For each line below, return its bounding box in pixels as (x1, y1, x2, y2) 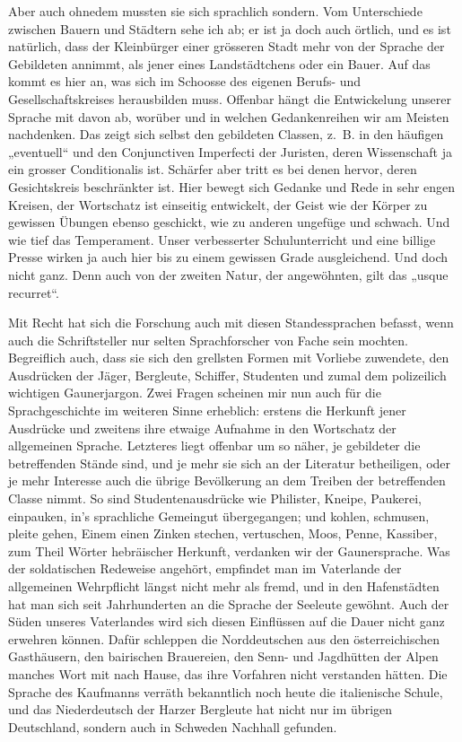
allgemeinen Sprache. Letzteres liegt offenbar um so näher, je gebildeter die (8, 436, 421, 455)
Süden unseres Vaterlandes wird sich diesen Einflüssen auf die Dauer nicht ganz (8, 612, 445, 631)
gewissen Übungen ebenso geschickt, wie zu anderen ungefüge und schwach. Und (8, 213, 450, 231)
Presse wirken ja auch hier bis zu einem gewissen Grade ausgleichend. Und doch (8, 248, 449, 266)
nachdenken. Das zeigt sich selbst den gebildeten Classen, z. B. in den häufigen (8, 125, 444, 144)
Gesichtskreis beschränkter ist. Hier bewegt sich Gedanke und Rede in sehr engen (8, 177, 456, 196)
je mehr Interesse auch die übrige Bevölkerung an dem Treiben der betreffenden (8, 471, 446, 490)
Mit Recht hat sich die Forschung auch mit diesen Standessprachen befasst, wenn (8, 313, 454, 332)
